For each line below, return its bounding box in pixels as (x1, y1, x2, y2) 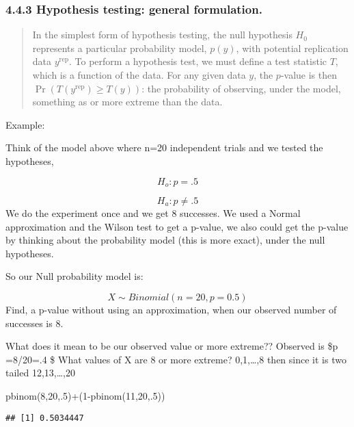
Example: (5, 117, 45, 131)
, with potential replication (236, 40, 349, 55)
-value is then (280, 68, 338, 81)
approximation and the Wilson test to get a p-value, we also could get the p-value (5, 219, 349, 233)
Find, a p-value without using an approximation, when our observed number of (5, 302, 337, 316)
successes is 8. (5, 315, 64, 330)
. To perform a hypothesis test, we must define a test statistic (69, 54, 327, 68)
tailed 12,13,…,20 (5, 365, 75, 380)
